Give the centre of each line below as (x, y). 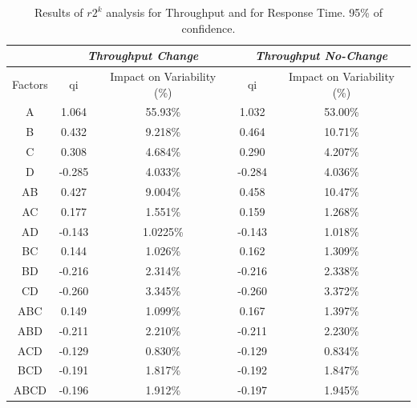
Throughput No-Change (322, 56)
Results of (59, 12)
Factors (30, 84)
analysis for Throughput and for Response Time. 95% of (244, 12)
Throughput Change (143, 56)
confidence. (208, 28)
